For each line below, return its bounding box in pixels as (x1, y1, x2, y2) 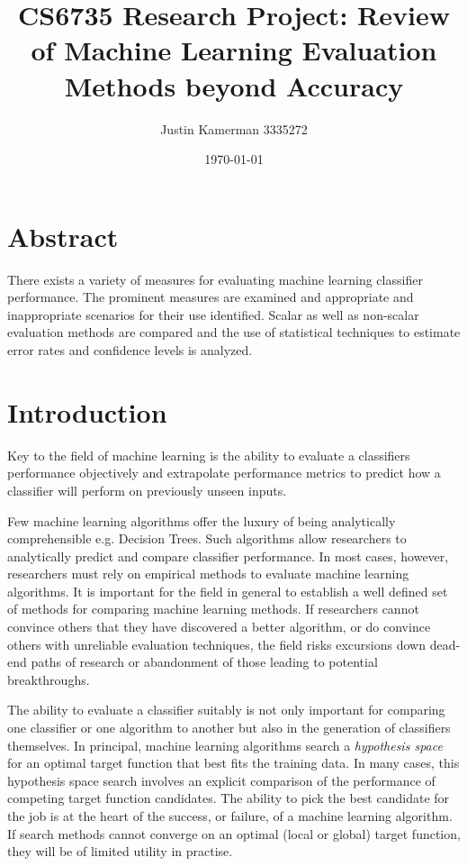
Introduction (7, 393, 167, 430)
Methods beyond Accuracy (64, 67, 404, 104)
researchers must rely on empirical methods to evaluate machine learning (7, 564, 409, 583)
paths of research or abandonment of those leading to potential (31, 652, 378, 671)
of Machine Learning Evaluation (31, 32, 437, 68)
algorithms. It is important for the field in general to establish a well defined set (7, 581, 448, 600)
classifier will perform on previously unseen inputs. (7, 480, 287, 499)
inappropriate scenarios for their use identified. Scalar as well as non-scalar (7, 305, 419, 324)
